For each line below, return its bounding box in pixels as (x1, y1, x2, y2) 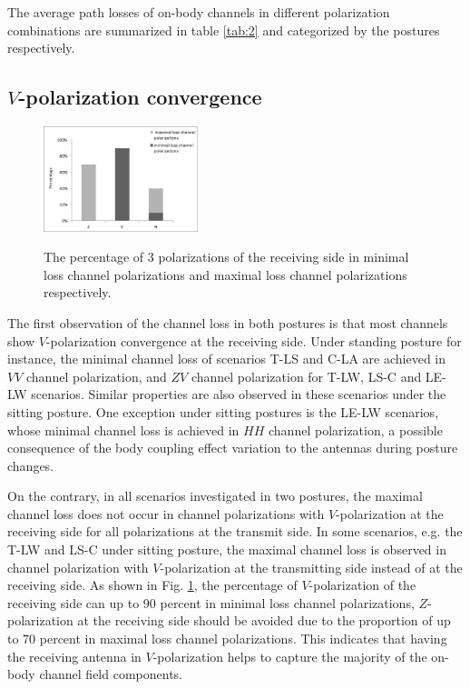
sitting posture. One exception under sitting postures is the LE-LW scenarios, (7, 402, 439, 421)
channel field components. (39, 664, 182, 684)
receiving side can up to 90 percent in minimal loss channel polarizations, (7, 593, 415, 612)
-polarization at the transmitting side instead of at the (160, 557, 463, 576)
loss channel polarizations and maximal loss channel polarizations (44, 265, 407, 284)
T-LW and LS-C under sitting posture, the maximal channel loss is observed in (7, 540, 446, 559)
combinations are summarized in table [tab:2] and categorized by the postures (7, 20, 440, 39)
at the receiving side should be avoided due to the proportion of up (77, 611, 451, 630)
